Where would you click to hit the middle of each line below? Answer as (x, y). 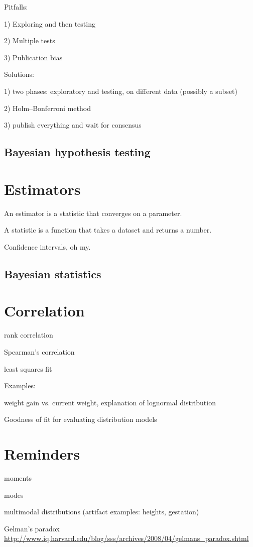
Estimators (42, 189)
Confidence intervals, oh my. (47, 246)
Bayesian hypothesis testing (77, 152)
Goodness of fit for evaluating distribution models (81, 419)
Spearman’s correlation (39, 351)
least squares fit (28, 368)
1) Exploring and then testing (50, 23)
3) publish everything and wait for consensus (73, 125)
